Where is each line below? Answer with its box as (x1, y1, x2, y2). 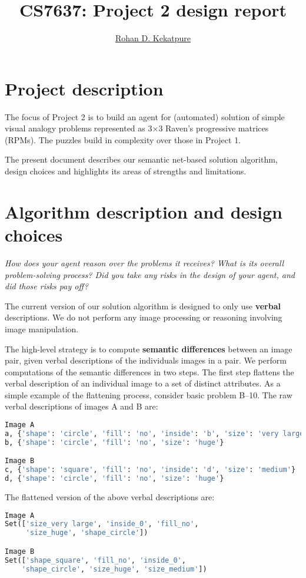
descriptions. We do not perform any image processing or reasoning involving (5, 311, 282, 323)
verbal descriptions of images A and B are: (5, 400, 158, 412)
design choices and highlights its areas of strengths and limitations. (5, 165, 247, 177)
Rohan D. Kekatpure (115, 32, 191, 44)
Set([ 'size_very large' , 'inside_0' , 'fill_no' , (5, 520, 199, 529)
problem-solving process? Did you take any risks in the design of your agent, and (5, 268, 295, 280)
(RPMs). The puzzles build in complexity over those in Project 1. (5, 133, 241, 146)
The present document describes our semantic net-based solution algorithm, (5, 153, 278, 166)
